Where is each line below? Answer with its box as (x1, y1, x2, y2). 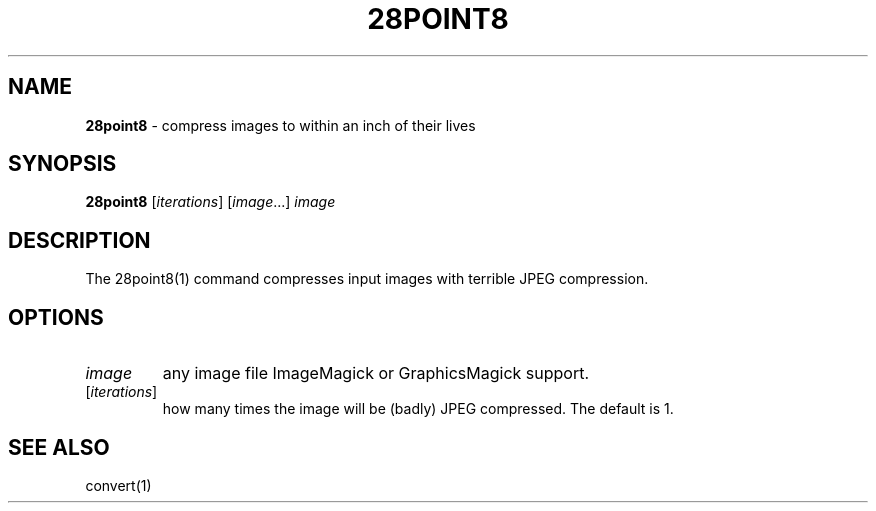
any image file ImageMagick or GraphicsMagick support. (162, 363, 590, 384)
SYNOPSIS (8, 151, 117, 177)
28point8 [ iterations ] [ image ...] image (85, 193, 336, 211)
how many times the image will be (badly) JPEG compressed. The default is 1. (162, 400, 674, 418)
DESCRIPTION (8, 227, 151, 253)
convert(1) (85, 476, 152, 494)
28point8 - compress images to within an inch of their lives (85, 116, 476, 134)
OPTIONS (8, 304, 104, 330)
